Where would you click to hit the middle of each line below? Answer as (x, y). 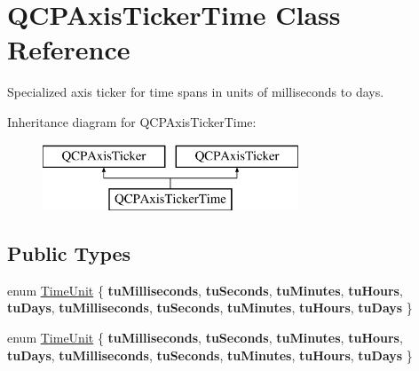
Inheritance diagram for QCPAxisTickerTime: (132, 121)
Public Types (69, 253)
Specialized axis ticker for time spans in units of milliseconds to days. (196, 92)
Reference (69, 49)
